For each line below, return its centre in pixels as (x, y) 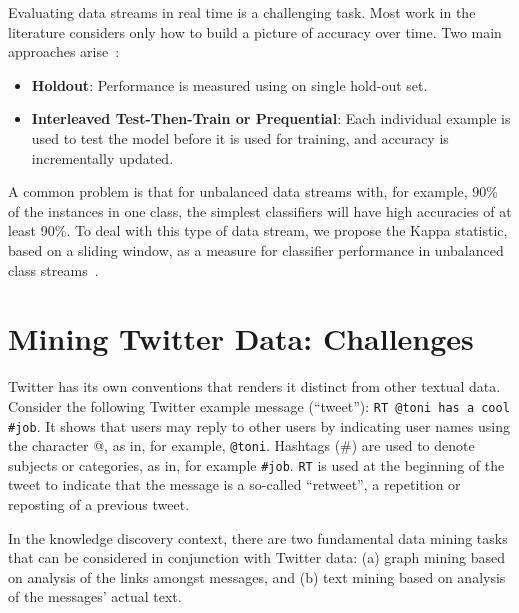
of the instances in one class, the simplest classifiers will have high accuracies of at (260, 210)
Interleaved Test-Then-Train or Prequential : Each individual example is (271, 118)
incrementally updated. (102, 157)
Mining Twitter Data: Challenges (241, 338)
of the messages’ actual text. (95, 596)
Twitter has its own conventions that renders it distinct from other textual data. (254, 386)
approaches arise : (64, 51)
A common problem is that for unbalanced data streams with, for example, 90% (253, 191)
